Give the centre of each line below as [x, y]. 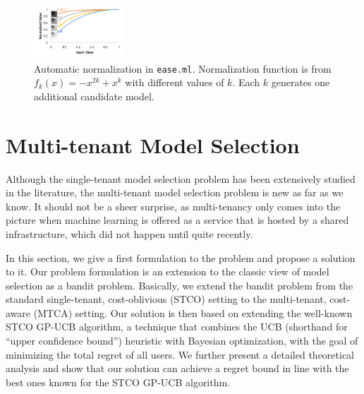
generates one [301, 82]
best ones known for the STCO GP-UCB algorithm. [118, 382]
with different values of [175, 82]
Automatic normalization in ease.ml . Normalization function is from [183, 68]
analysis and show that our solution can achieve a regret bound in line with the [177, 368]
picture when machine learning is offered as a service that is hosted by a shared [177, 220]
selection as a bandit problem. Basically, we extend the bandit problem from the [180, 285]
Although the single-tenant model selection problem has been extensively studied [181, 178]
